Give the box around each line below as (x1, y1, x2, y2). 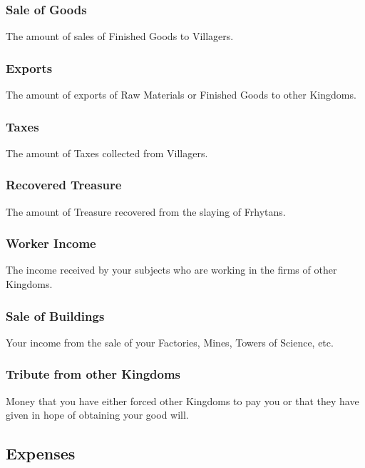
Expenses (6, 442, 76, 464)
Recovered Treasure (6, 176, 122, 194)
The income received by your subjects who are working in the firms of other (6, 262, 337, 277)
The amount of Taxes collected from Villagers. (6, 145, 208, 160)
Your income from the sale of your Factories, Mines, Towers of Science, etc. (6, 334, 334, 349)
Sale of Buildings (6, 307, 105, 324)
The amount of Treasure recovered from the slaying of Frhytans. (6, 204, 286, 219)
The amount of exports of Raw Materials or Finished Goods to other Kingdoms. (6, 87, 356, 102)
